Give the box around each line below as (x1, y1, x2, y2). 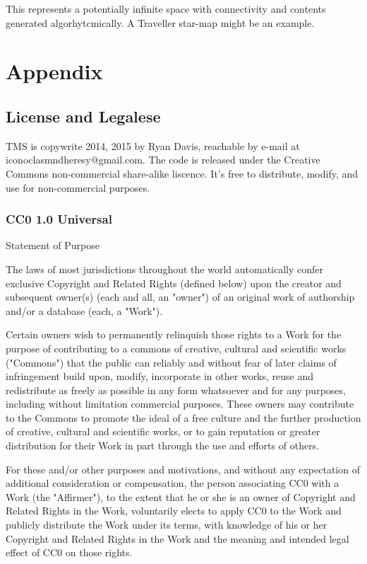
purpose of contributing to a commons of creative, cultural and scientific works (6, 340, 347, 355)
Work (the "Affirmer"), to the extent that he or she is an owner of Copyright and (6, 489, 356, 504)
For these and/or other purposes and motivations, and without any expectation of (6, 461, 360, 476)
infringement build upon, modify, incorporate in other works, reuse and (6, 369, 314, 384)
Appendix (6, 57, 103, 86)
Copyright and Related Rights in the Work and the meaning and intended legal (6, 531, 349, 546)
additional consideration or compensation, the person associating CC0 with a (6, 476, 339, 490)
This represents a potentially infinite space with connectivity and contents (6, 1, 326, 16)
